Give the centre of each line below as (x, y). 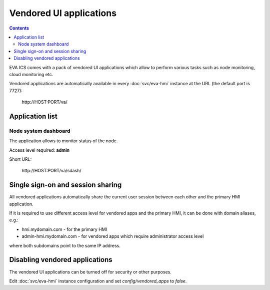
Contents (19, 28)
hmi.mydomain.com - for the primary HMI (64, 229)
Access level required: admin (39, 150)
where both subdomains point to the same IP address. (65, 245)
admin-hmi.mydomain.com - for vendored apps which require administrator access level (113, 236)
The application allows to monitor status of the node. (63, 141)
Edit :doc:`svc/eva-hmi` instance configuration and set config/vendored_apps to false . (98, 281)
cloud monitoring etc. (31, 74)
